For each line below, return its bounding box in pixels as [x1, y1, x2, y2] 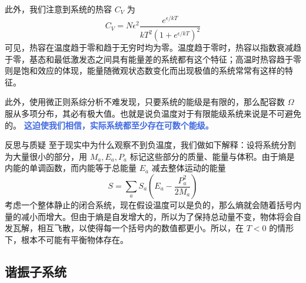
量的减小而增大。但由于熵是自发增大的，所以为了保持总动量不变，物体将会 [5, 210, 293, 222]
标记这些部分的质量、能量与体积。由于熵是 [129, 150, 295, 162]
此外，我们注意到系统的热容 [5, 3, 112, 15]
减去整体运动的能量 [151, 162, 226, 174]
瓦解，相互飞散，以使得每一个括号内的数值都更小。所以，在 [12, 222, 244, 234]
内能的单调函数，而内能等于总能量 [5, 162, 137, 174]
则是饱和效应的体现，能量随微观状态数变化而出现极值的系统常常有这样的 [5, 64, 285, 77]
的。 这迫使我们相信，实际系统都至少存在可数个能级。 [5, 119, 214, 131]
